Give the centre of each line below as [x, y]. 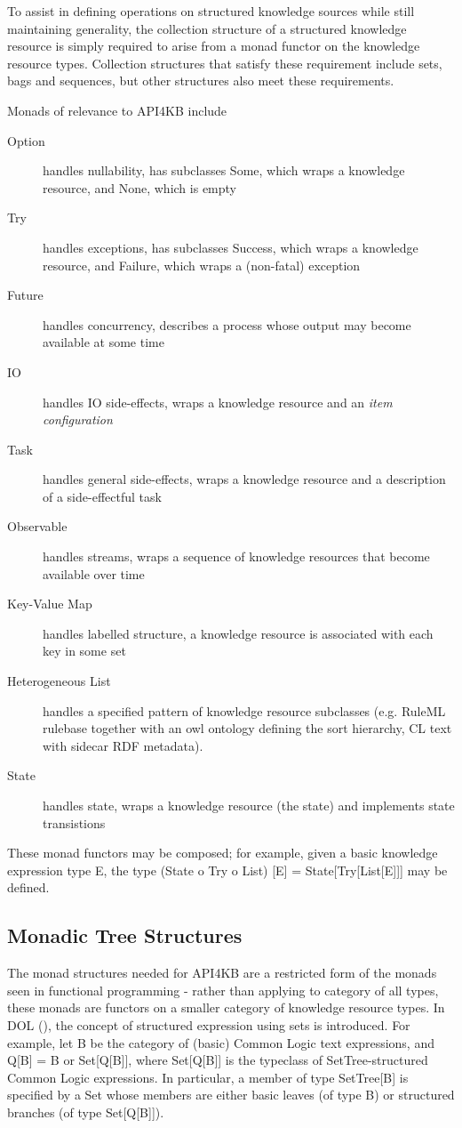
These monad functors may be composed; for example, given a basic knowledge [223, 853]
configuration [78, 419]
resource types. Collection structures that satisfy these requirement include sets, [225, 63]
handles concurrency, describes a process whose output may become [227, 324]
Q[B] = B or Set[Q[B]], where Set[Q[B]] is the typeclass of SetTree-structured [218, 1060]
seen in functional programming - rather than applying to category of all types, [223, 990]
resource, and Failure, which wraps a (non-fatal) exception [202, 265]
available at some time [104, 342]
